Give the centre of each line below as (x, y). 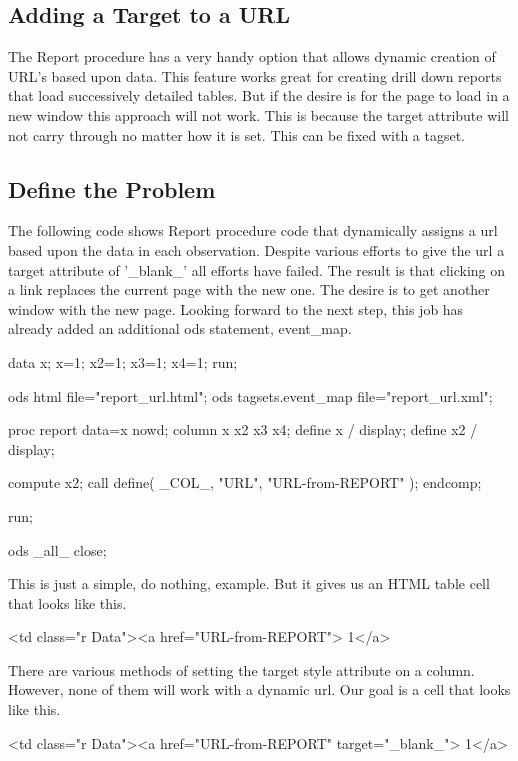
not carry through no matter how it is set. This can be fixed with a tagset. (237, 134)
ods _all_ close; (57, 549)
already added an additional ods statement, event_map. (180, 328)
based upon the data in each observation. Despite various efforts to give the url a (256, 249)
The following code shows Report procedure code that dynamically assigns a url (253, 230)
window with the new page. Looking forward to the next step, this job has (236, 308)
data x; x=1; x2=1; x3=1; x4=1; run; (123, 361)
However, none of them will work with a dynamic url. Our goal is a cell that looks (259, 689)
